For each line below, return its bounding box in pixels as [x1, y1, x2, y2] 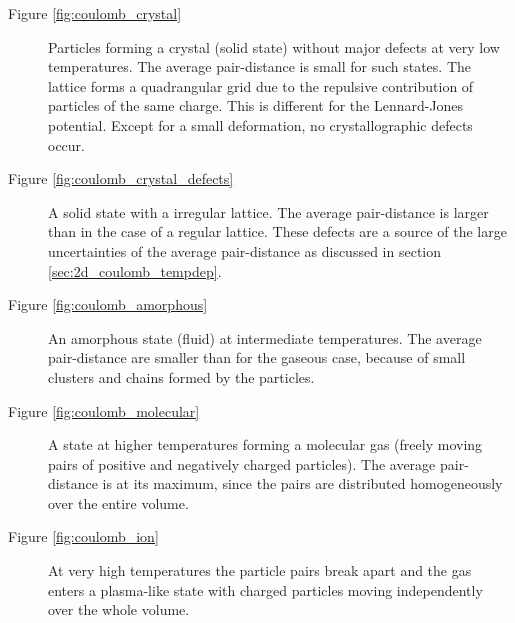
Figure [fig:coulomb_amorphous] [8, 294, 208, 315]
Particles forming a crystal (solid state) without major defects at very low [48, 36, 500, 57]
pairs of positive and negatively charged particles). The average [48, 453, 436, 474]
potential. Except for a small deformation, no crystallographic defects [48, 114, 473, 135]
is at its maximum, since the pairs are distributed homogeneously [102, 473, 503, 494]
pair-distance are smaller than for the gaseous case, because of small [48, 347, 466, 368]
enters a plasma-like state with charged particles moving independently [48, 579, 483, 600]
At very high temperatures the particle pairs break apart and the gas [48, 560, 472, 581]
